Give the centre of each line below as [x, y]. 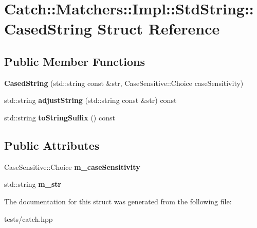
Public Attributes [52, 145]
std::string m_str [33, 184]
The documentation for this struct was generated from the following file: [118, 201]
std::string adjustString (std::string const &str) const [90, 100]
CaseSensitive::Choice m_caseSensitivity [72, 166]
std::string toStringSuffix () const [60, 117]
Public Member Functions [75, 61]
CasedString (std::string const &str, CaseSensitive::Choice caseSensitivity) [124, 83]
